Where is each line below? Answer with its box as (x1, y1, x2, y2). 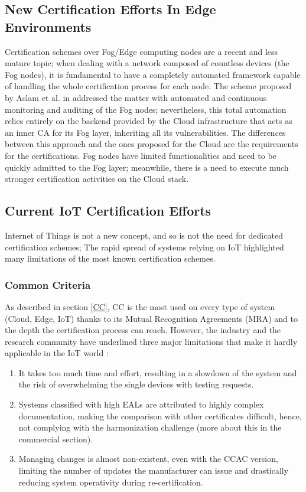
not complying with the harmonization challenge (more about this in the (18, 421, 282, 434)
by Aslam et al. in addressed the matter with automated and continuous (5, 91, 267, 103)
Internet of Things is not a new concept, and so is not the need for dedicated (5, 229, 283, 241)
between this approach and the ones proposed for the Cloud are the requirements (5, 138, 298, 150)
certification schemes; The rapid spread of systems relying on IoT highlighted (5, 240, 284, 253)
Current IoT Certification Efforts (5, 201, 211, 220)
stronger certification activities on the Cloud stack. (5, 172, 189, 185)
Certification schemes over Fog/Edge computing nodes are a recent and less (5, 45, 278, 57)
